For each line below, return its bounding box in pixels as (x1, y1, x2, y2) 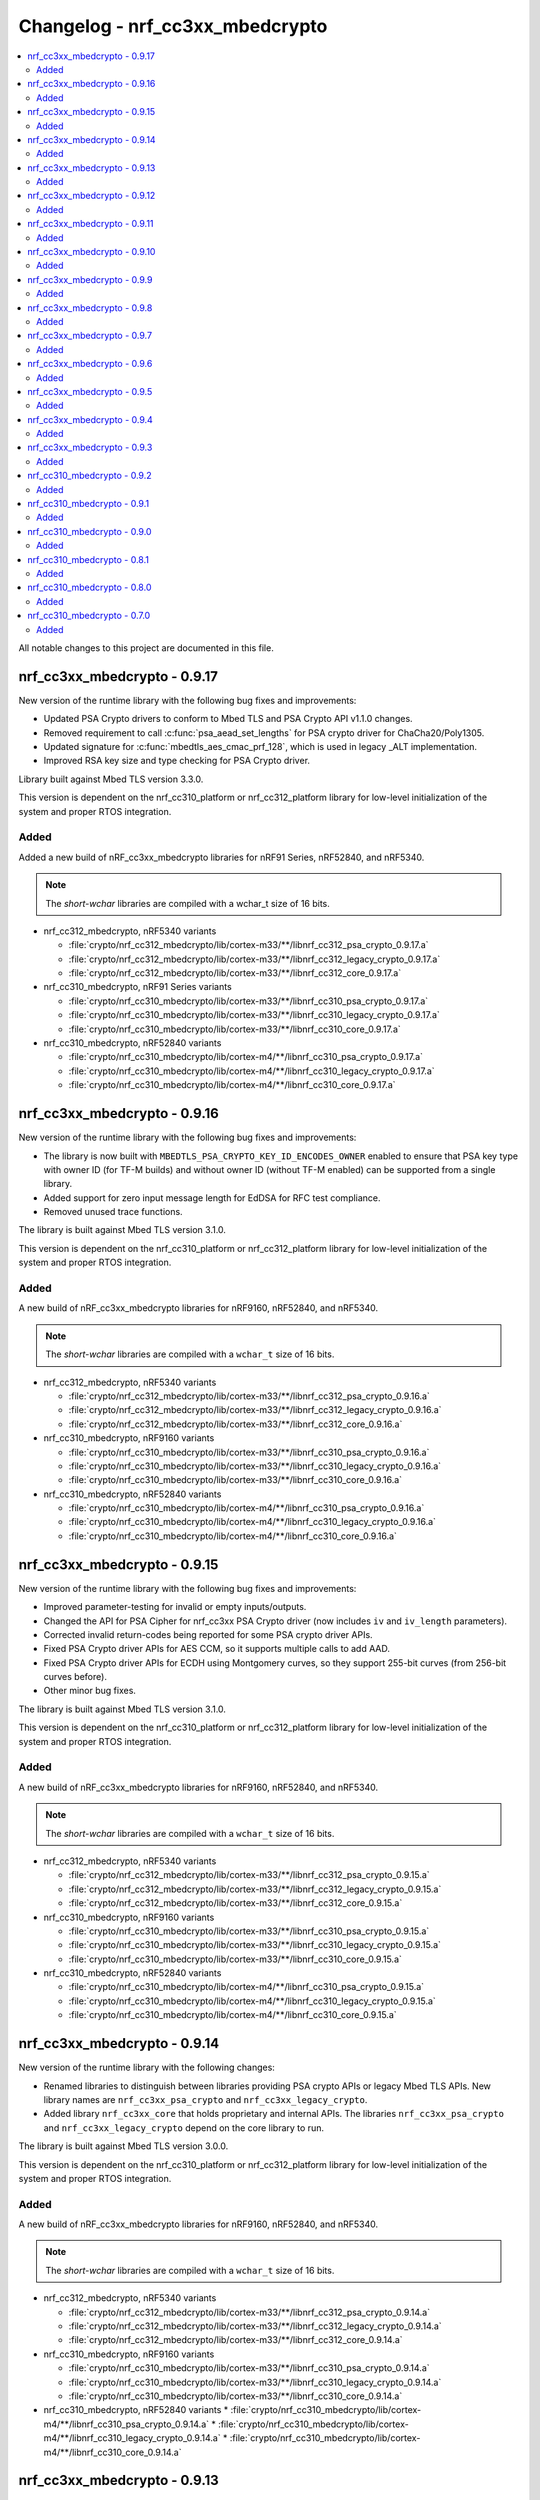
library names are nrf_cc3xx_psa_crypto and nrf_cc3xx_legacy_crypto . (43, 2093, 368, 2105)
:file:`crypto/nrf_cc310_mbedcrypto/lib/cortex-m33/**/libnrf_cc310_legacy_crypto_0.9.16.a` (68, 1460, 442, 1472)
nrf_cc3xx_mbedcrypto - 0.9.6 (27, 358, 153, 370)
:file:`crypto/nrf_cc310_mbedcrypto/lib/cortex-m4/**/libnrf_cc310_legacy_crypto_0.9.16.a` (68, 1516, 437, 1528)
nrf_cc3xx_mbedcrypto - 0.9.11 (27, 218, 154, 230)
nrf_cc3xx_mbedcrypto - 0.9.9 (27, 273, 153, 285)
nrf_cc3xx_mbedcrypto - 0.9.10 (27, 246, 156, 258)
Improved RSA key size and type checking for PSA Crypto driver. (43, 755, 310, 767)
